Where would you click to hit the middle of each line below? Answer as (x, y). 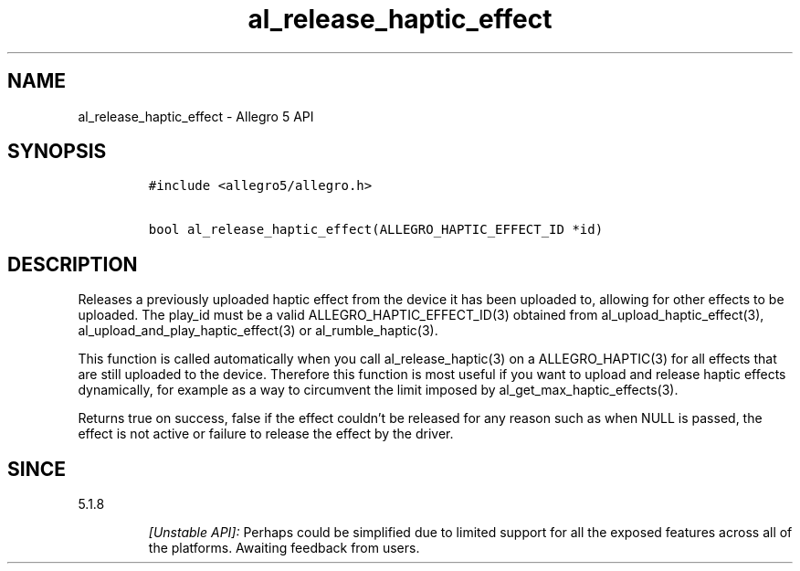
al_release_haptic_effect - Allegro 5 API (196, 116)
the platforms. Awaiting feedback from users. (284, 548)
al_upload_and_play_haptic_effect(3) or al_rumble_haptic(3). (258, 331)
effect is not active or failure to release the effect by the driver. (266, 434)
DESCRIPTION (73, 264)
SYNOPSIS (57, 152)
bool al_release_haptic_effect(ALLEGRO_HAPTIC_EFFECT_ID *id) (376, 230)
